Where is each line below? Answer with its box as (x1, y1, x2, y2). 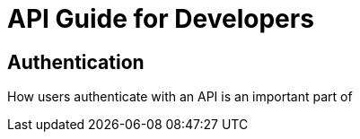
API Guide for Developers (7, 4, 314, 34)
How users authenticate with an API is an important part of (7, 89, 353, 105)
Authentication (7, 50, 145, 74)
